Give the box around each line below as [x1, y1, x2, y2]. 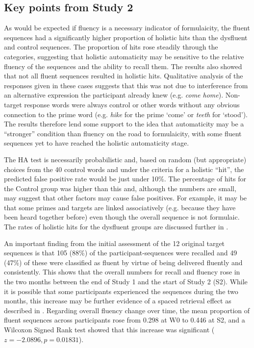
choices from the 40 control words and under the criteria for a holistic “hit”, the [4, 164, 244, 174]
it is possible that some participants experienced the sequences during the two [4, 286, 238, 296]
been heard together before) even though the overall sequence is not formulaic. [4, 212, 240, 222]
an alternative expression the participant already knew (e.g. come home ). [4, 90, 224, 100]
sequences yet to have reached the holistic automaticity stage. [4, 138, 189, 148]
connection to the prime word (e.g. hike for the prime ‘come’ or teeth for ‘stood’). [4, 109, 248, 119]
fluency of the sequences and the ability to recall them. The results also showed [4, 61, 242, 71]
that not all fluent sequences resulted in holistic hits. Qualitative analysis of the [4, 71, 243, 81]
